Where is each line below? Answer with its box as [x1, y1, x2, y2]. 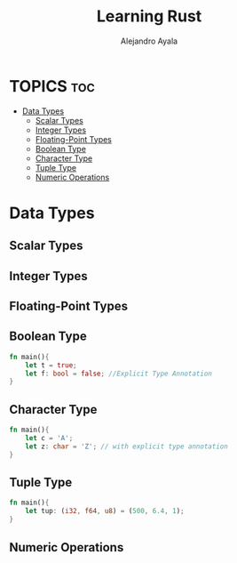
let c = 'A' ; [25, 434, 74, 443]
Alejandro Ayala [120, 36, 178, 46]
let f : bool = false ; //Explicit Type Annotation [25, 369, 213, 378]
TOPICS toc [9, 76, 95, 96]
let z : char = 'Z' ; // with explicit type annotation [25, 442, 228, 451]
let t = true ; [25, 360, 77, 370]
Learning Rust [96, 6, 202, 27]
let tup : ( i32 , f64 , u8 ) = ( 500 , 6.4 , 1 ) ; [25, 507, 185, 516]
